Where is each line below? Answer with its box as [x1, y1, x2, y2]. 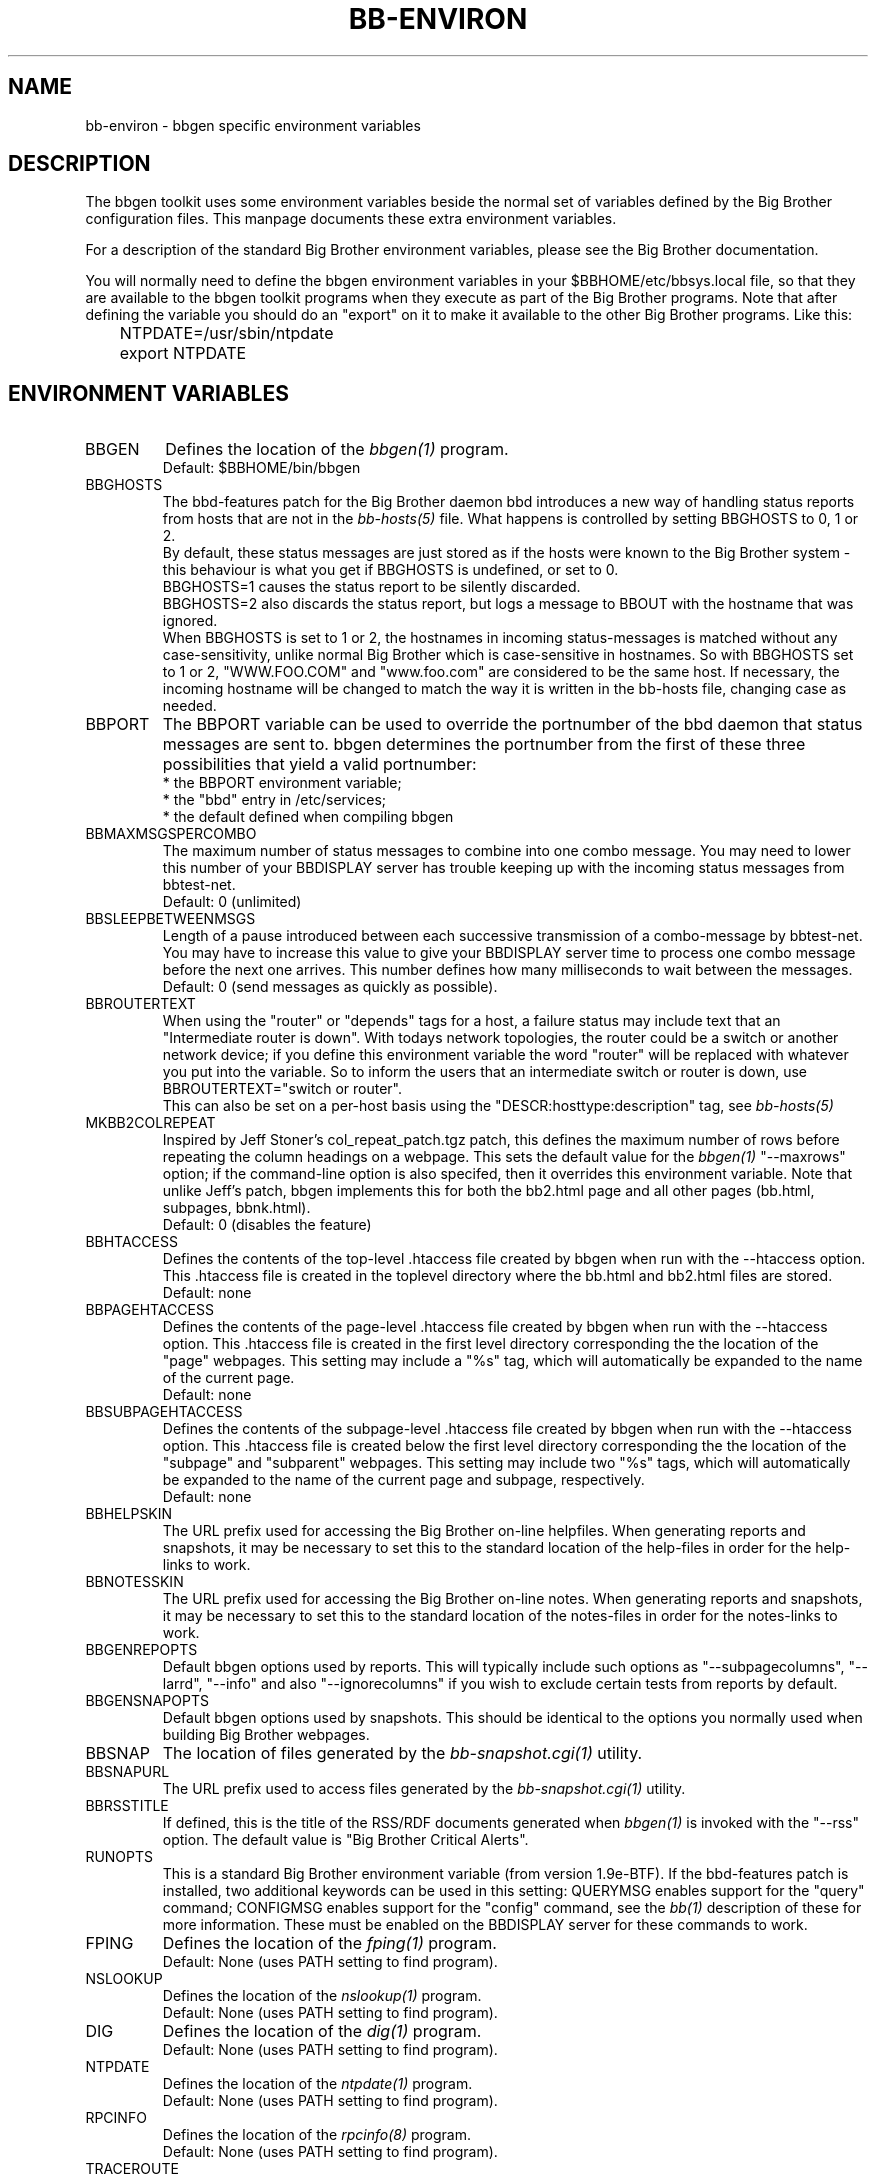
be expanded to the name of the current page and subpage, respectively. [162, 1471, 645, 1489]
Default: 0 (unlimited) [162, 893, 302, 911]
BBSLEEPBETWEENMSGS [85, 910, 256, 928]
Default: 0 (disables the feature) [162, 1216, 372, 1234]
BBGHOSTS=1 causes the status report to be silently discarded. [162, 578, 581, 596]
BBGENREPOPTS [85, 1641, 198, 1659]
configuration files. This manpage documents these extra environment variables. [85, 210, 617, 228]
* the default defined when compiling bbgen [162, 808, 454, 826]
